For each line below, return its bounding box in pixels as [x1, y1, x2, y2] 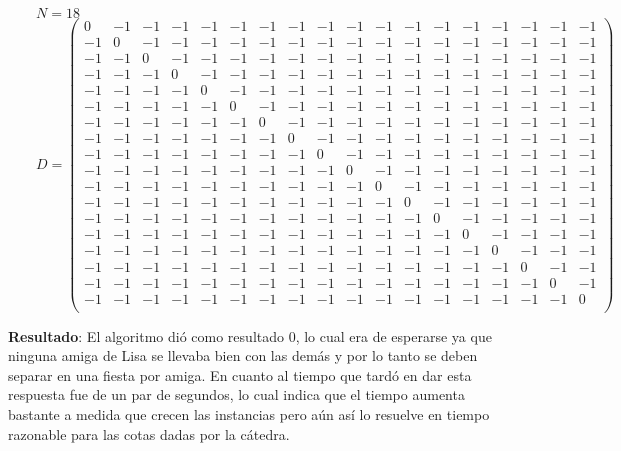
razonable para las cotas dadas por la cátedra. [8, 423, 290, 444]
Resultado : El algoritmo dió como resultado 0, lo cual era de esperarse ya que [8, 325, 492, 346]
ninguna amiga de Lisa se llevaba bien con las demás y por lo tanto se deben [8, 345, 478, 366]
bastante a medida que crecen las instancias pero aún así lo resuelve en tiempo [8, 404, 490, 425]
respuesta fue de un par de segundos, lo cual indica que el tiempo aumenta [8, 384, 465, 405]
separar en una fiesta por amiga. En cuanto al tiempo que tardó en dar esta [8, 364, 472, 385]
